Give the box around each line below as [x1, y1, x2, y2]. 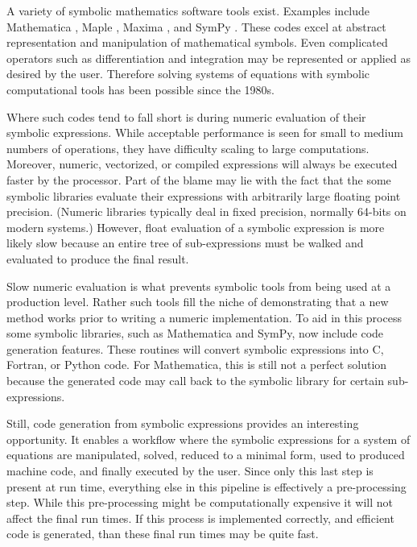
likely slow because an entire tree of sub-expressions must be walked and [6, 234, 364, 251]
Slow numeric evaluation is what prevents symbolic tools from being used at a [6, 277, 391, 294]
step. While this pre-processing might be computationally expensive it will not [6, 494, 393, 511]
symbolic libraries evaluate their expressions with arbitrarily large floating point [6, 187, 401, 204]
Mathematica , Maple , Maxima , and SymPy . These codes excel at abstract [6, 18, 386, 35]
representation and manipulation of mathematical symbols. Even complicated [6, 34, 388, 51]
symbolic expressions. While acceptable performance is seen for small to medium [6, 124, 403, 141]
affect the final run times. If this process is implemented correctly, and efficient [6, 509, 394, 526]
